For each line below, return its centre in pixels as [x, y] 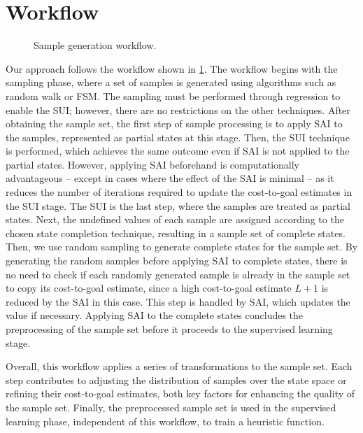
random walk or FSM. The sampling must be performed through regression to [173, 95]
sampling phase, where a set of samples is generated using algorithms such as [171, 82]
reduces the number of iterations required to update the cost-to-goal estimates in [179, 192]
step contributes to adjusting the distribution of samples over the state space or [176, 379]
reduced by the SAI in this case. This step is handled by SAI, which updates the [178, 301]
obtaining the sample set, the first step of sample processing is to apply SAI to [174, 123]
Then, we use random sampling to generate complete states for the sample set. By [182, 247]
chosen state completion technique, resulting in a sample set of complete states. [176, 233]
